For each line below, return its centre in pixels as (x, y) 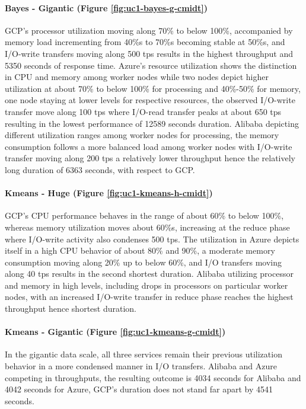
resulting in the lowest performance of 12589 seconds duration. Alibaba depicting (152, 123)
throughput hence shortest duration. (71, 309)
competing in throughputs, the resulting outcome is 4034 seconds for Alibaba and (153, 377)
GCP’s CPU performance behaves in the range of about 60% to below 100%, (144, 215)
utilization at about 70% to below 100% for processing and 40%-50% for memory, (153, 88)
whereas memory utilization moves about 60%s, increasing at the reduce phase (147, 227)
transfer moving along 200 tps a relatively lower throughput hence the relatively (150, 158)
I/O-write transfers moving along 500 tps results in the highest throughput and (149, 53)
